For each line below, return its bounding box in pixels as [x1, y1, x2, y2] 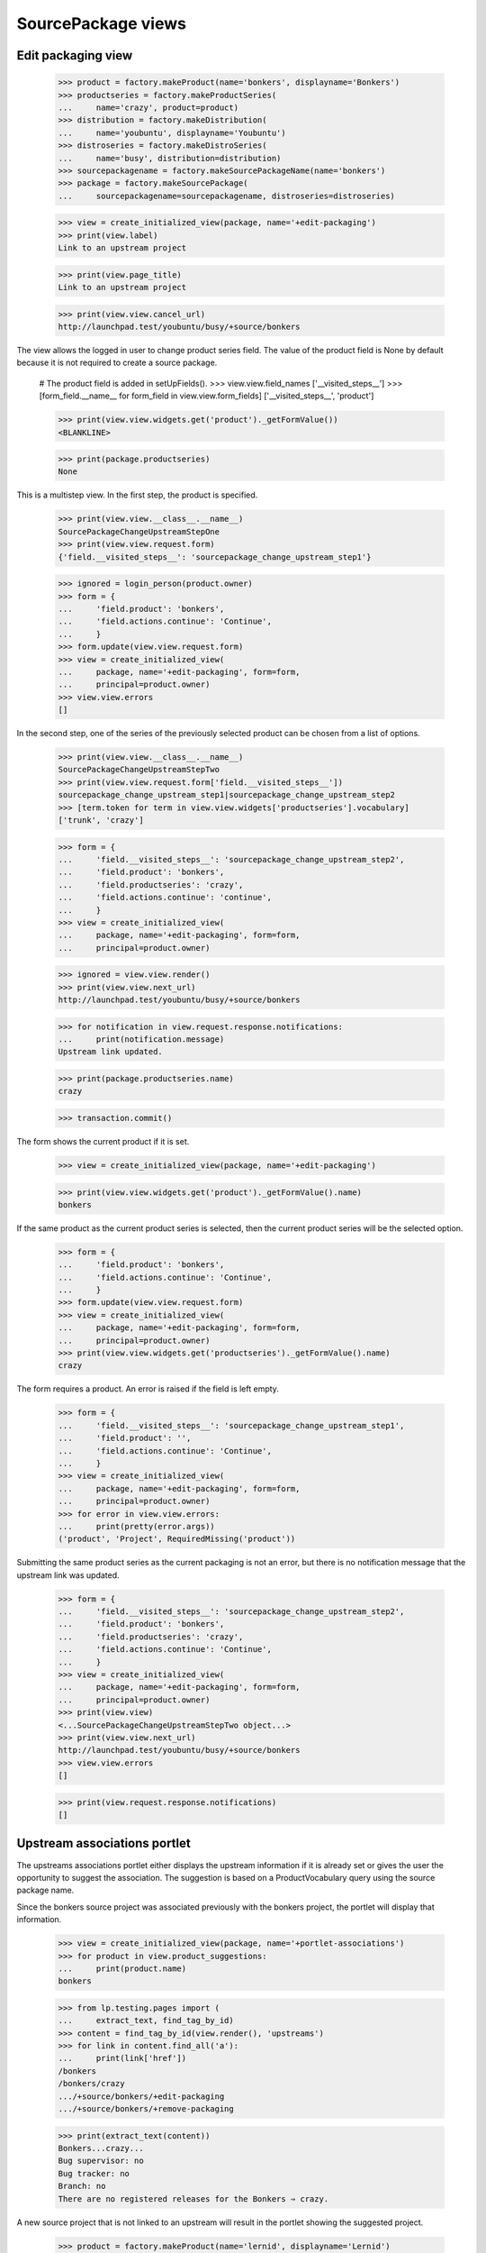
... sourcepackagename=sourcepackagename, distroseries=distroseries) [58, 190, 396, 201]
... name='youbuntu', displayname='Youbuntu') [58, 127, 287, 138]
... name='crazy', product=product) [58, 102, 238, 113]
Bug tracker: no [58, 2168, 130, 2178]
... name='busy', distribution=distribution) [58, 153, 282, 163]
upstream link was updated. [16, 1569, 121, 1581]
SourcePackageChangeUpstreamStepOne [58, 526, 220, 536]
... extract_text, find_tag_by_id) [58, 2015, 234, 2026]
